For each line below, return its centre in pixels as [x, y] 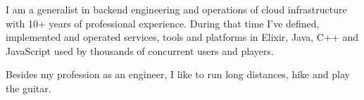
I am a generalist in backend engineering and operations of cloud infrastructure [176, 9]
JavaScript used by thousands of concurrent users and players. [140, 50]
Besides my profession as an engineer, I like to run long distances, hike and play [178, 74]
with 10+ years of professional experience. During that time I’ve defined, [163, 23]
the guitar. [29, 88]
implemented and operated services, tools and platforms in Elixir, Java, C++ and [182, 37]
